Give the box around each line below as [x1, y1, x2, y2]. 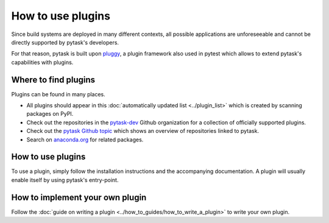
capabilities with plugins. [11, 58, 74, 66]
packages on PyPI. [26, 110, 74, 118]
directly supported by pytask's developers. [11, 38, 119, 46]
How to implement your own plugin [11, 192, 147, 202]
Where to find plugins [11, 74, 96, 85]
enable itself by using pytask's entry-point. [11, 176, 119, 183]
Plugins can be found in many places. [11, 90, 106, 97]
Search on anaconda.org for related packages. [26, 136, 144, 143]
